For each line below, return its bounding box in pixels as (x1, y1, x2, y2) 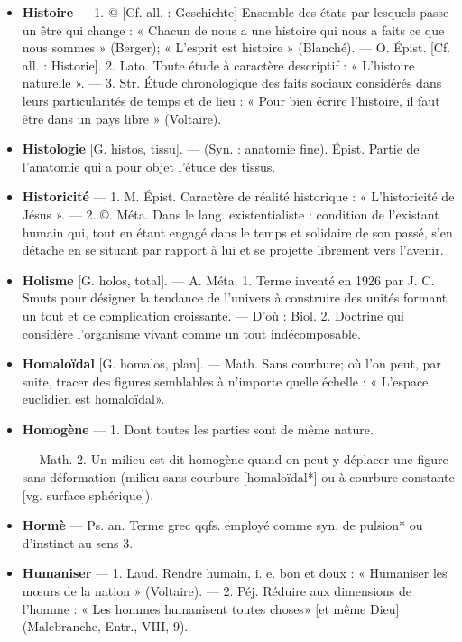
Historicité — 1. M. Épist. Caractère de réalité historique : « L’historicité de (22, 187, 455, 206)
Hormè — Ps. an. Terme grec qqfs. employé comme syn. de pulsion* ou (22, 516, 423, 535)
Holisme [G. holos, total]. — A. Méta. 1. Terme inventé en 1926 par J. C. (22, 270, 435, 289)
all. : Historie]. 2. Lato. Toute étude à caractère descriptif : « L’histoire (22, 55, 415, 74)
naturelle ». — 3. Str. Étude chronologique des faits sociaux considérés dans (22, 73, 442, 92)
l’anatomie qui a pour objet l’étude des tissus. (22, 156, 276, 175)
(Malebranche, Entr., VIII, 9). (22, 617, 189, 636)
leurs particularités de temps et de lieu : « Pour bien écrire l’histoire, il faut (22, 90, 440, 109)
